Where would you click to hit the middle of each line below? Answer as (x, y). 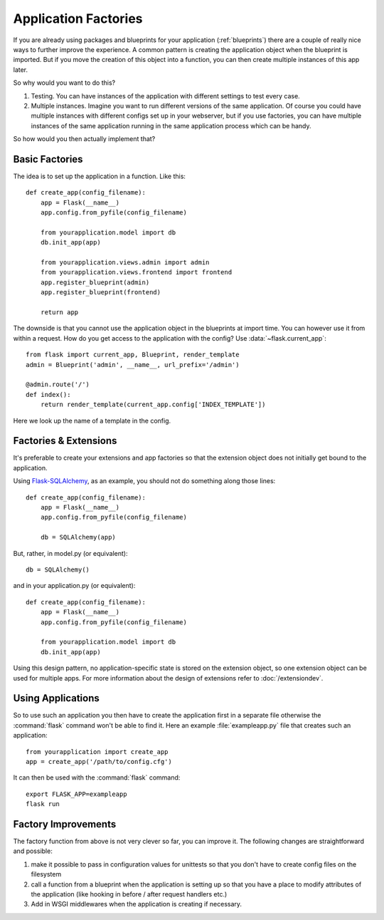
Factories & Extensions (65, 441)
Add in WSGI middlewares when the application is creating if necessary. (136, 904)
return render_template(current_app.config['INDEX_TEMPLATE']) (153, 405)
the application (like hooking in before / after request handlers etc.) (129, 894)
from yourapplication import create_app (97, 751)
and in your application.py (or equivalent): (74, 586)
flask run (43, 804)
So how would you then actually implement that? (84, 139)
